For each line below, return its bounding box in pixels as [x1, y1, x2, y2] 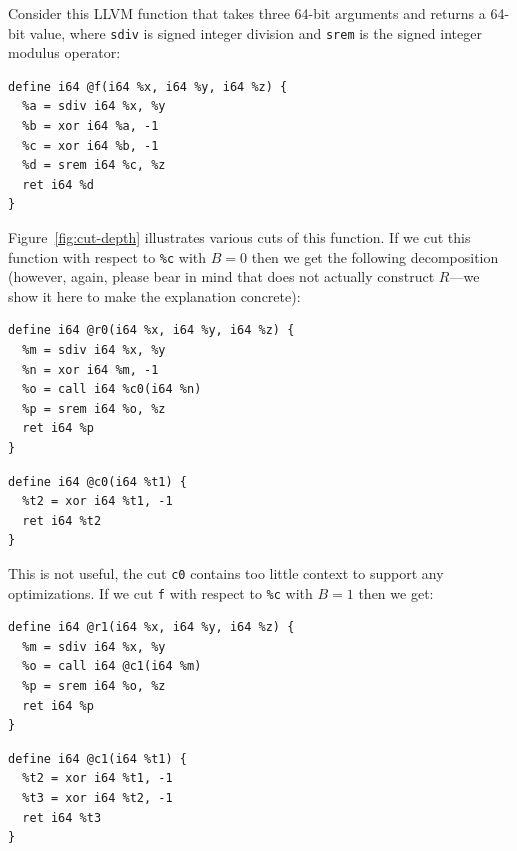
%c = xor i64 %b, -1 [22, 138, 159, 153]
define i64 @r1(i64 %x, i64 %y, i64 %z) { [8, 620, 295, 635]
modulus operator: [8, 42, 121, 63]
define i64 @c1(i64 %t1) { [8, 751, 187, 766]
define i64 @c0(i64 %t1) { [8, 474, 187, 489]
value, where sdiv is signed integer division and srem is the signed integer [29, 22, 482, 43]
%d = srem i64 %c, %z [22, 158, 166, 173]
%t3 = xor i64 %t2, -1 [22, 791, 173, 806]
